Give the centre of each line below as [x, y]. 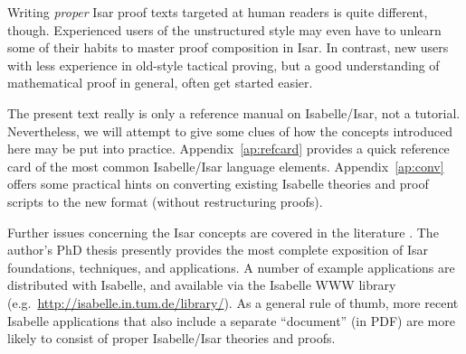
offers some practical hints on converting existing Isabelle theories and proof [218, 184]
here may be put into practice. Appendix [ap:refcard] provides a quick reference [228, 149]
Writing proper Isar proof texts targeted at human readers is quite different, [218, 12]
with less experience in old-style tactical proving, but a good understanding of [223, 65]
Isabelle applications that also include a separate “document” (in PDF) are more [231, 320]
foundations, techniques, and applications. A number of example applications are [231, 267]
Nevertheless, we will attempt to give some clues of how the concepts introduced [230, 130]
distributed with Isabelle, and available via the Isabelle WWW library [202, 285]
